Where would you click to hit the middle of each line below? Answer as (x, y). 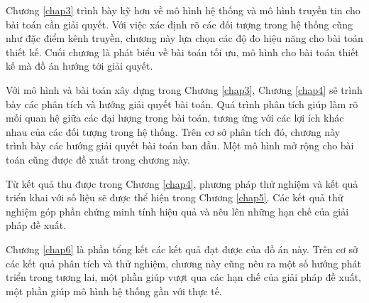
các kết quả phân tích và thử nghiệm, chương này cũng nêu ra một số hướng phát (184, 263)
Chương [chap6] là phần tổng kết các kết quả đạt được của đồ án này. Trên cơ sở (182, 249)
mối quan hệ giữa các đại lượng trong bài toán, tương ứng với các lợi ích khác (175, 118)
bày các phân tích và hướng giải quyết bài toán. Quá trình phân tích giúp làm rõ (182, 103)
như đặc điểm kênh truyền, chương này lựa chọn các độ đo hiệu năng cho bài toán (184, 38)
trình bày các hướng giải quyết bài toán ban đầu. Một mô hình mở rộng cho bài (180, 145)
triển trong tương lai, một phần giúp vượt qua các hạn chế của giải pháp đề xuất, (184, 277)
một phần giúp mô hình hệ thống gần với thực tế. (114, 291)
